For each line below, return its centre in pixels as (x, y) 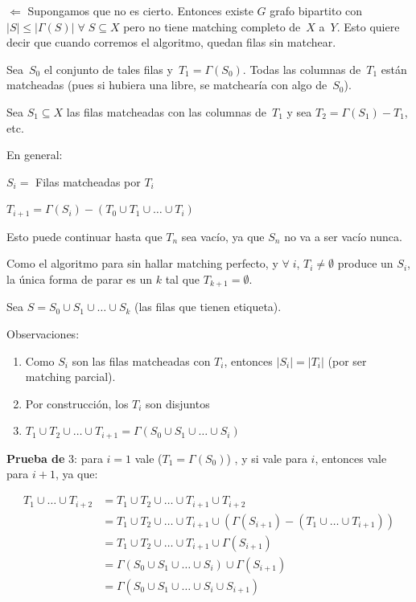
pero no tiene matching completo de (212, 26)
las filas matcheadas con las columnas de (166, 111)
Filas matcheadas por (88, 181)
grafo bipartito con (316, 10)
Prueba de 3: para (55, 458)
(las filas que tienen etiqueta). (208, 307)
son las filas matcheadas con (141, 360)
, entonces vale (351, 458)
